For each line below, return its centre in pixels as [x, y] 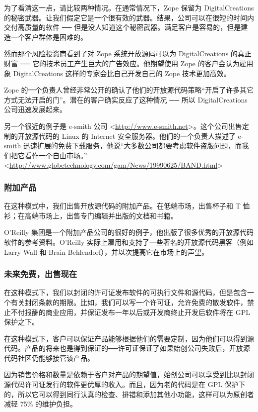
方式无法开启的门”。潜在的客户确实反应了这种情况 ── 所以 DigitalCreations [126, 99]
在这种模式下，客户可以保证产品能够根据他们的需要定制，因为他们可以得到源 [129, 338]
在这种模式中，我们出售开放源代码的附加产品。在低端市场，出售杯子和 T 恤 [127, 206]
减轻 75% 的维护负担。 [40, 404]
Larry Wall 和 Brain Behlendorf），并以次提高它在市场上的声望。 [106, 252]
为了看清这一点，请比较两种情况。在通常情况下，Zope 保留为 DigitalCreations [129, 7]
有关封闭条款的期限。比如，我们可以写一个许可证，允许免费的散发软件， [129, 302]
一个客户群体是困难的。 [49, 37]
